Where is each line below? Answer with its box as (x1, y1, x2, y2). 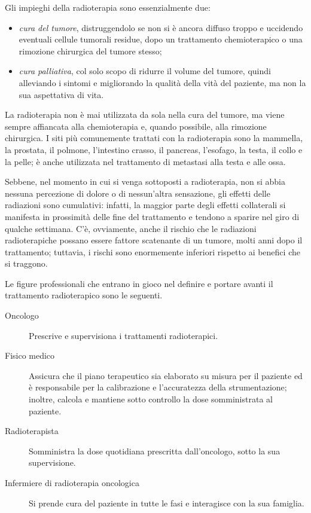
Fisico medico (5, 349, 55, 362)
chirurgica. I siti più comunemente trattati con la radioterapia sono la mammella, (5, 132, 303, 144)
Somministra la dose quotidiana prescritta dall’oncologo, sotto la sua (29, 444, 280, 457)
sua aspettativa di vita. (19, 88, 104, 100)
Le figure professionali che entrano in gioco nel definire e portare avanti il (5, 277, 273, 289)
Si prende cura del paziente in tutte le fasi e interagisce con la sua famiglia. (29, 496, 304, 509)
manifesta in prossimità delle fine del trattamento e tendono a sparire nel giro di (5, 210, 300, 222)
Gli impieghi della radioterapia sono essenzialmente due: (5, 1, 211, 13)
